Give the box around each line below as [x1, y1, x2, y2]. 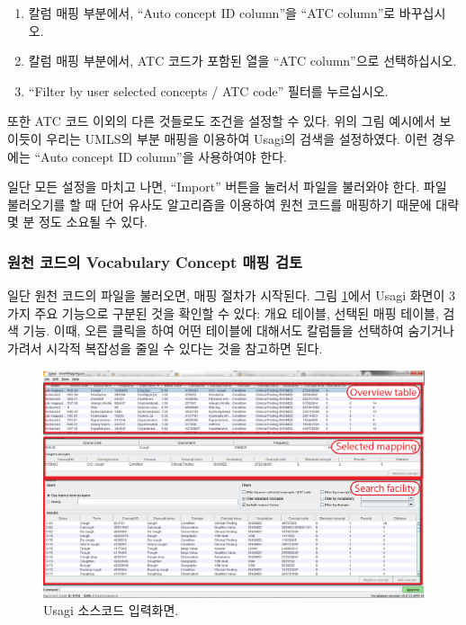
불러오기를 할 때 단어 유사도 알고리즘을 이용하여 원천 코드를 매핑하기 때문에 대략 [7, 194, 460, 213]
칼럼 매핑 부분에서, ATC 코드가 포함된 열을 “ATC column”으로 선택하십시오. [28, 51, 457, 70]
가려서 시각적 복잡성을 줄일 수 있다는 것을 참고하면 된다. [7, 338, 323, 357]
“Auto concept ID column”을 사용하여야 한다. [34, 147, 287, 165]
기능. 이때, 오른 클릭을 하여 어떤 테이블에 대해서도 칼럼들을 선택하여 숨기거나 [22, 321, 454, 340]
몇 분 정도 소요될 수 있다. [7, 212, 148, 231]
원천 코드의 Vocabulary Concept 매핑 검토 [7, 250, 303, 272]
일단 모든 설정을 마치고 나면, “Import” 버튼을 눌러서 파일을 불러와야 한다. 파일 [7, 177, 447, 196]
